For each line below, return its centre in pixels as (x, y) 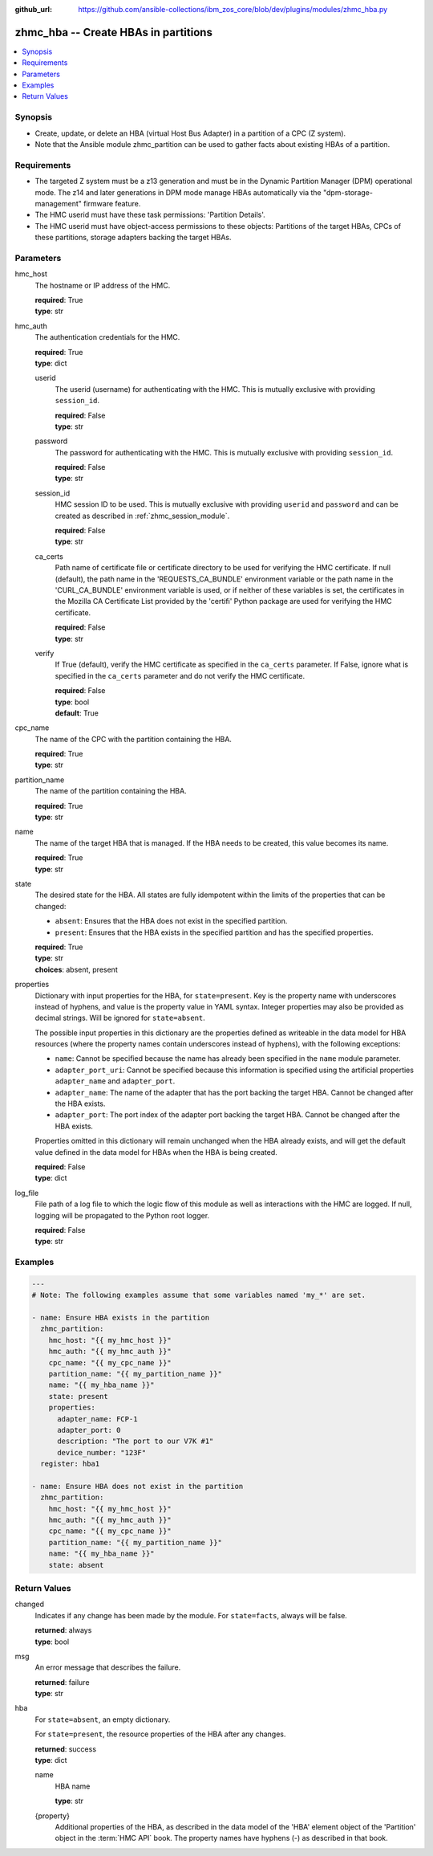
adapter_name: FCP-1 (97, 1419)
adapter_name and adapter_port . (115, 1081)
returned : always (63, 1630)
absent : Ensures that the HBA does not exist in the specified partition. (171, 921)
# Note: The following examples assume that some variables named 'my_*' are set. (199, 1295)
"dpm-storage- (348, 192)
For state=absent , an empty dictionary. (103, 1719)
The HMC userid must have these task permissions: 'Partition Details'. (150, 215)
